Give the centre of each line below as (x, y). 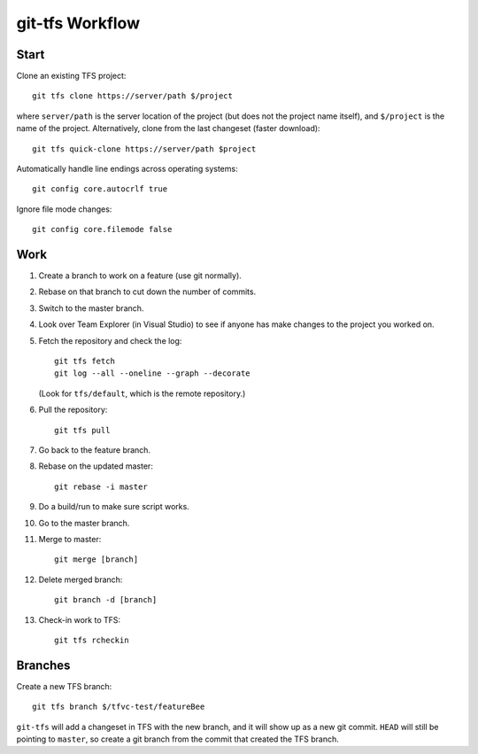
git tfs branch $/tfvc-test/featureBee (119, 707)
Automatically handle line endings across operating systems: (127, 169)
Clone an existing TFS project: (71, 76)
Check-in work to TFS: (80, 619)
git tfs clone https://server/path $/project (133, 96)
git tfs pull (82, 430)
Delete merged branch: (81, 579)
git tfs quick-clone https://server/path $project (144, 149)
